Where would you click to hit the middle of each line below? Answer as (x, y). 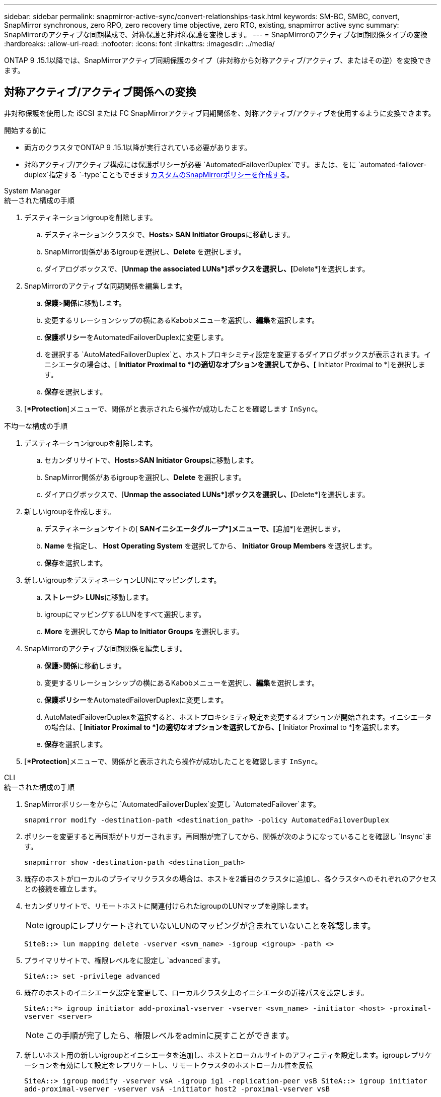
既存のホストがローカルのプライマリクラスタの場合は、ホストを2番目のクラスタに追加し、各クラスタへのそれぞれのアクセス (230, 878)
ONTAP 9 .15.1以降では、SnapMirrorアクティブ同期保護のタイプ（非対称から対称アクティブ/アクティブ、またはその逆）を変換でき (218, 60)
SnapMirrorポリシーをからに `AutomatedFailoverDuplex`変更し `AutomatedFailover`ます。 (172, 804)
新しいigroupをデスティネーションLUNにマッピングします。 (123, 580)
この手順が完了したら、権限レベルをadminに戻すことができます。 (170, 1035)
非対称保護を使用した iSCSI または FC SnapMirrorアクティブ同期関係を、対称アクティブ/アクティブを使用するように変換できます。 (220, 113)
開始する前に (25, 130)
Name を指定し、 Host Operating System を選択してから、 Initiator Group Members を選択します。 (210, 545)
